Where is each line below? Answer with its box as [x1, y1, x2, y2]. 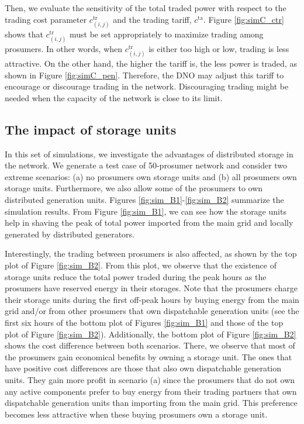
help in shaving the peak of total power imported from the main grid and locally [5, 216, 293, 229]
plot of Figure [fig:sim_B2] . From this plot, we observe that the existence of [5, 258, 277, 271]
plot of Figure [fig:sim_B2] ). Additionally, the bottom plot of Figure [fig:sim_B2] [5, 328, 296, 340]
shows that [5, 27, 43, 40]
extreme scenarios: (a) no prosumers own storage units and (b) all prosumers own [5, 170, 297, 182]
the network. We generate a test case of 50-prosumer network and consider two [5, 159, 288, 171]
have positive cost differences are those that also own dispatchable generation [5, 362, 282, 374]
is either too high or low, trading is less [148, 42, 289, 54]
